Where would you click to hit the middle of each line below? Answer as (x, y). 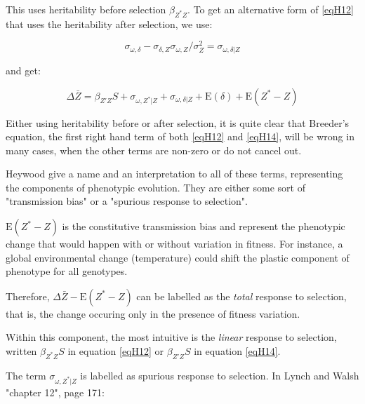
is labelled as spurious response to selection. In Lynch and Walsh (220, 375)
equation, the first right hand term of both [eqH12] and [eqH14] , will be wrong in (180, 136)
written (21, 351)
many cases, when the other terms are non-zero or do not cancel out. (154, 150)
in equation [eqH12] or (116, 351)
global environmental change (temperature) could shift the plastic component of (178, 257)
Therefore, (28, 296)
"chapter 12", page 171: (55, 392)
